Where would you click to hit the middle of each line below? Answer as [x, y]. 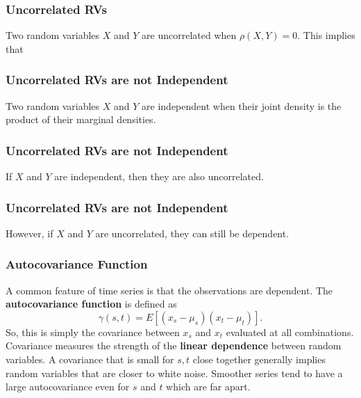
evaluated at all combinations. [290, 332]
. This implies [326, 35]
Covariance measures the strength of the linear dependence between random [174, 345]
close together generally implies [259, 359]
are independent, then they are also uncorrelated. [159, 176]
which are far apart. [208, 387]
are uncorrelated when [189, 35]
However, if [30, 233]
